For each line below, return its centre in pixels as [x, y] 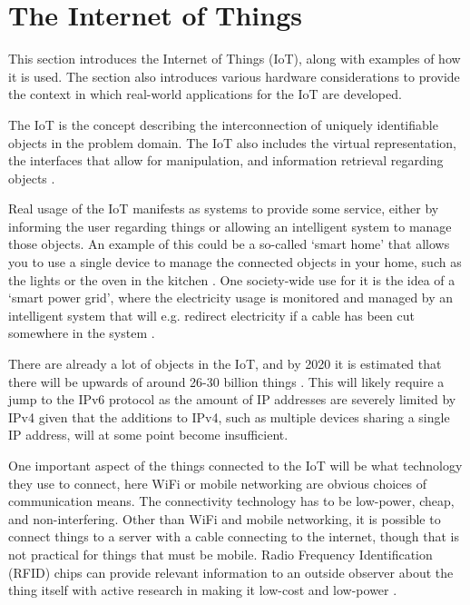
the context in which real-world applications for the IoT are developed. [205, 94]
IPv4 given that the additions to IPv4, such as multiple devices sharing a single [229, 417]
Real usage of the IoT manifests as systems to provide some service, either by [224, 208]
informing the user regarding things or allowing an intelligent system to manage [230, 226]
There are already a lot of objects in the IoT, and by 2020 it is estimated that [225, 364]
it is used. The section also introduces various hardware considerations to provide [234, 76]
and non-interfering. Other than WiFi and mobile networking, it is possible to [225, 518]
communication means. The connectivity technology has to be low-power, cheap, [231, 501]
